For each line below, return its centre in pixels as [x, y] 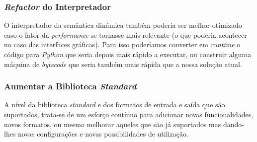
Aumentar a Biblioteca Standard [70, 86]
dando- [233, 124]
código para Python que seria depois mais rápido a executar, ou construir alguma [128, 54]
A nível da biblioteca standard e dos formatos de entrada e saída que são [115, 105]
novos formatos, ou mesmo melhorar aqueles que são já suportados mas [113, 124]
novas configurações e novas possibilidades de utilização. [103, 134]
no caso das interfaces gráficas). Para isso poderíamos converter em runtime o [122, 44]
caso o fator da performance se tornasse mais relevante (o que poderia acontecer [126, 35]
